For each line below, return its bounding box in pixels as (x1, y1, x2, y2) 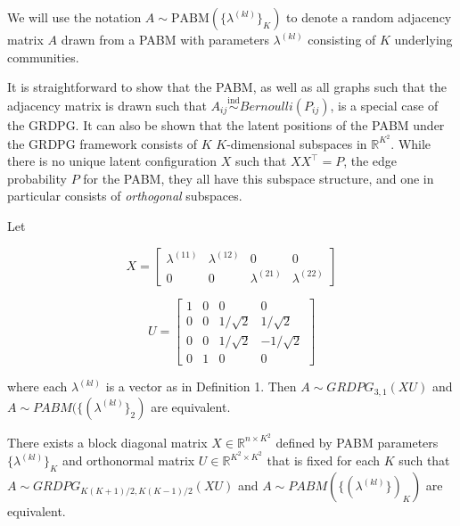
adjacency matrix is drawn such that (7, 96, 207, 114)
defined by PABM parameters (275, 432, 439, 451)
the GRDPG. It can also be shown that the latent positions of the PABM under (7, 116, 445, 134)
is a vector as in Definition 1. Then (105, 377, 297, 396)
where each (7, 377, 68, 396)
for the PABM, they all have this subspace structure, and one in (83, 168, 434, 187)
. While (390, 134, 431, 152)
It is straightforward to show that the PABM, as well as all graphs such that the (7, 78, 448, 96)
